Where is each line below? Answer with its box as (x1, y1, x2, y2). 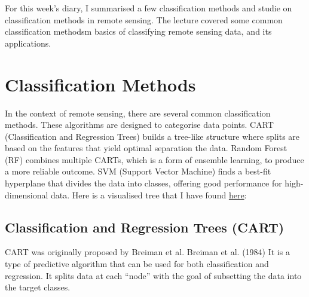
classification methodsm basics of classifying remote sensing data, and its (5, 25, 272, 38)
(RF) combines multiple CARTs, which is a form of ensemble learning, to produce (5, 153, 304, 166)
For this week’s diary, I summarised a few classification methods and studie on (5, 2, 292, 14)
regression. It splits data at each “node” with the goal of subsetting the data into (5, 269, 302, 281)
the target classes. (5, 281, 71, 293)
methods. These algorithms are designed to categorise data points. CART (5, 118, 274, 131)
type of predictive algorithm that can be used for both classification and (5, 258, 269, 270)
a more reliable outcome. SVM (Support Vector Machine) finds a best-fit (5, 165, 271, 177)
